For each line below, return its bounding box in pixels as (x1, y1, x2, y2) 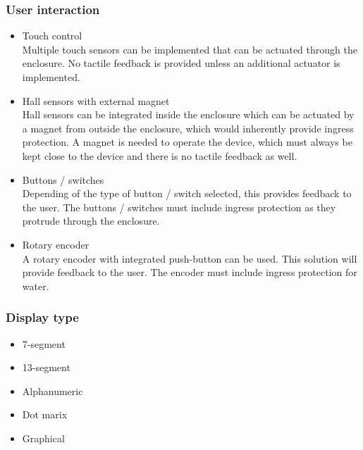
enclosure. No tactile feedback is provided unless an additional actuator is (22, 56, 340, 70)
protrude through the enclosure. (22, 213, 160, 228)
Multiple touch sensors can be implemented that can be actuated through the (22, 42, 357, 56)
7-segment (22, 336, 66, 351)
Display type (6, 308, 79, 326)
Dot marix (22, 407, 68, 422)
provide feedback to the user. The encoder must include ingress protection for (22, 265, 357, 280)
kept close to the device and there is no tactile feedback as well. (22, 148, 297, 163)
